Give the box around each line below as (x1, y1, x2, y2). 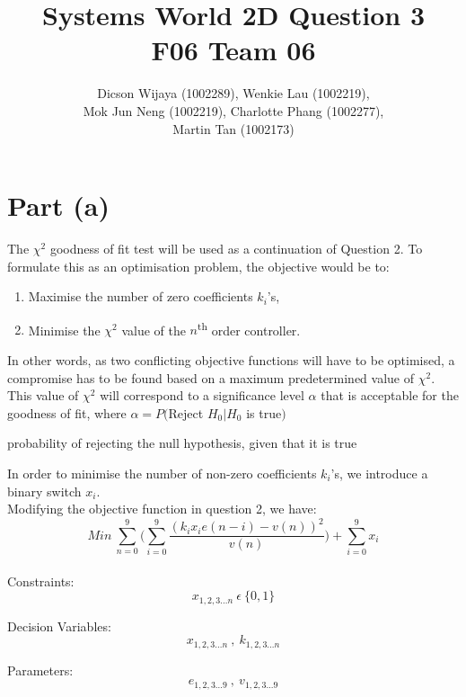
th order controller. (198, 317, 301, 339)
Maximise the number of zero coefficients (28, 287, 253, 306)
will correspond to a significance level (100, 386, 304, 405)
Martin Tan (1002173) (172, 119, 295, 138)
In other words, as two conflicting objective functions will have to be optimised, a (7, 351, 455, 370)
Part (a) (7, 187, 110, 224)
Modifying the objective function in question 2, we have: (7, 499, 317, 518)
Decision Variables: (7, 616, 111, 635)
